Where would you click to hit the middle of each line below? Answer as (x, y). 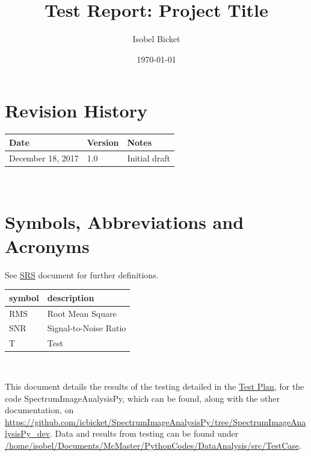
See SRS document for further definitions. (82, 274)
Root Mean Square (82, 313)
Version (103, 142)
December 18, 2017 (44, 158)
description (71, 297)
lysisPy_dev (28, 433)
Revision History (76, 111)
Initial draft (149, 158)
